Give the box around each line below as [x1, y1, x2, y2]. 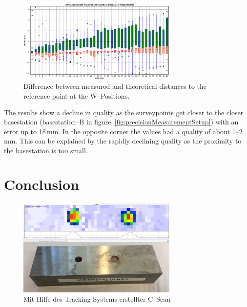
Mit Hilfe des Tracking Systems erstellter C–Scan [23, 294, 171, 304]
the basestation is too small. [4, 145, 88, 155]
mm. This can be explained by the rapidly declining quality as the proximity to [4, 136, 242, 146]
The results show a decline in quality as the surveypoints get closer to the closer [4, 107, 244, 117]
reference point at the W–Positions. [23, 91, 130, 101]
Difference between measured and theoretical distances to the [23, 81, 206, 91]
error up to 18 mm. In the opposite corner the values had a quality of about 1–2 [4, 126, 243, 136]
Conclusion [4, 174, 80, 194]
